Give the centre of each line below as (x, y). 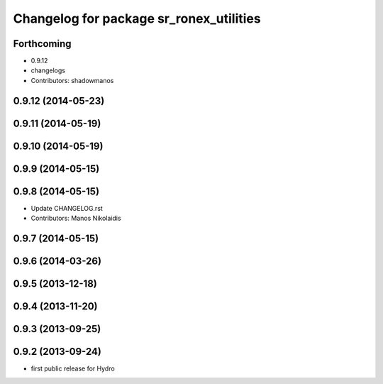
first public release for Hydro (73, 368)
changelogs (48, 70)
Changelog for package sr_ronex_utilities (137, 18)
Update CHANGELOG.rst (67, 208)
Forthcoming (42, 44)
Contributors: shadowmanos (72, 80)
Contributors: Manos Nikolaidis (76, 218)
